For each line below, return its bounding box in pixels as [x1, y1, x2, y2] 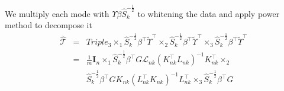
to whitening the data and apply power [137, 7, 280, 19]
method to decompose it [5, 19, 92, 31]
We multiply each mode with [5, 7, 109, 19]
